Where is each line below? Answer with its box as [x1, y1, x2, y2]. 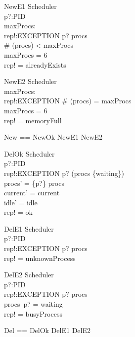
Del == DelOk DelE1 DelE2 [4, 325, 90, 336]
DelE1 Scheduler [4, 223, 54, 234]
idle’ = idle [4, 197, 38, 207]
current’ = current [4, 187, 60, 198]
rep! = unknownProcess [4, 253, 76, 263]
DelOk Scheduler [4, 148, 55, 159]
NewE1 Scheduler [4, 1, 57, 11]
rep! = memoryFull [4, 115, 62, 125]
